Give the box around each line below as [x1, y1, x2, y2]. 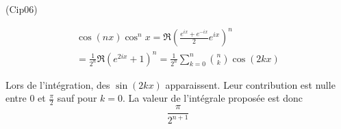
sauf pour [57, 91, 97, 105]
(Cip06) [5, 2, 38, 16]
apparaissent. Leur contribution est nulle [165, 77, 336, 91]
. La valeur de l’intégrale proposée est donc [123, 91, 303, 105]
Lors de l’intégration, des [5, 77, 110, 91]
